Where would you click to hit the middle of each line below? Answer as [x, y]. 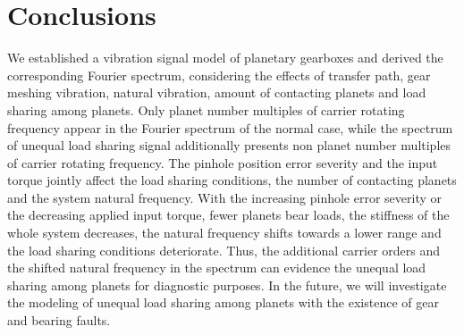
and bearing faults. [59, 320]
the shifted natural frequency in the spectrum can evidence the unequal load [217, 268]
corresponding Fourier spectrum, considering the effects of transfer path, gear [219, 75]
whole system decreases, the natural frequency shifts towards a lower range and [224, 233]
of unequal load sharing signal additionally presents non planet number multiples [229, 145]
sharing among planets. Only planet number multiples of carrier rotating [206, 109]
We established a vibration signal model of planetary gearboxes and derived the [225, 58]
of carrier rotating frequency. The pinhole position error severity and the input [223, 162]
